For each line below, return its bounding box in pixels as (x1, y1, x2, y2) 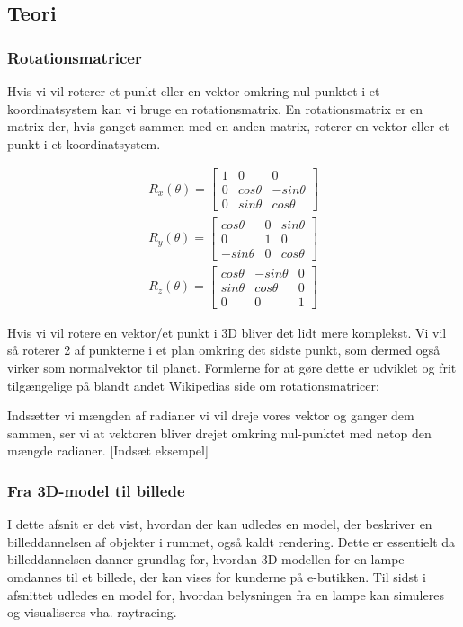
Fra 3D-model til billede (7, 479, 185, 501)
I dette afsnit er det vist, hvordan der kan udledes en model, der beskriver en (7, 515, 432, 534)
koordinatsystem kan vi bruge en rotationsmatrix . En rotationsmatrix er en (7, 99, 423, 118)
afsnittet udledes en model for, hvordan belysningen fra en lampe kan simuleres (7, 585, 444, 604)
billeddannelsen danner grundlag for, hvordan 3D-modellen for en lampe (7, 550, 405, 569)
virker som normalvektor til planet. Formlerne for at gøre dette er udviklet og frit (7, 358, 457, 376)
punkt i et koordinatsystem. (7, 134, 161, 153)
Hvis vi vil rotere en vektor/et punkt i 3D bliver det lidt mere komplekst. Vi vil (7, 322, 447, 341)
